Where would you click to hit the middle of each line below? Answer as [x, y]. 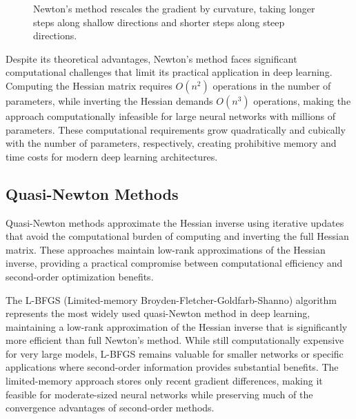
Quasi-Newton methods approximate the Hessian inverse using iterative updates [175, 222]
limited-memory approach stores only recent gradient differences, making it [164, 381]
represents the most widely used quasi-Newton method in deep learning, [158, 313]
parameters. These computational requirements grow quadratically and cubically [176, 129]
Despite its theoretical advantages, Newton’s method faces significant [151, 58]
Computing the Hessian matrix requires [89, 85]
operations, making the [302, 100]
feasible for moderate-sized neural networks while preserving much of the [159, 394]
